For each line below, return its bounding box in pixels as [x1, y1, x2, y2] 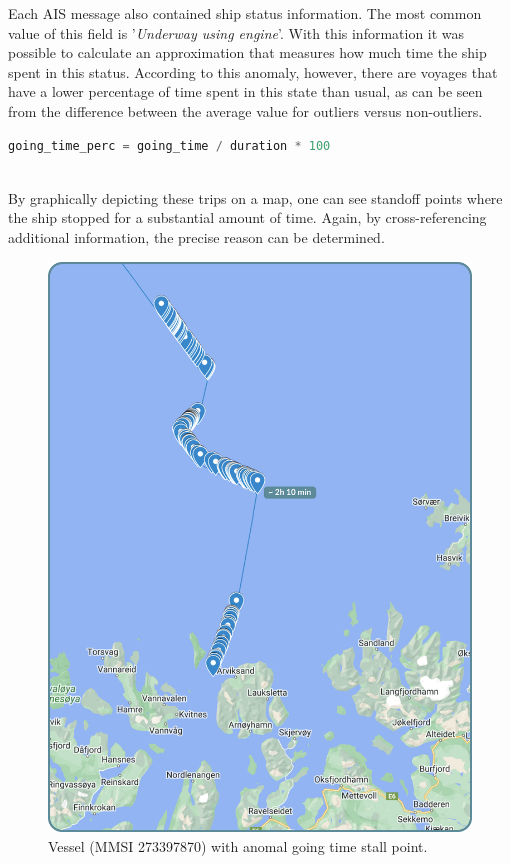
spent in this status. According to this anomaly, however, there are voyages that [8, 61, 498, 82]
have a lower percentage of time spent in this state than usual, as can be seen [8, 81, 483, 102]
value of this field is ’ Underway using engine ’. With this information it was [8, 22, 465, 43]
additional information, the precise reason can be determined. [8, 226, 385, 247]
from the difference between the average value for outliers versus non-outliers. [8, 100, 483, 121]
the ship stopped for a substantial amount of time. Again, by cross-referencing [8, 207, 487, 228]
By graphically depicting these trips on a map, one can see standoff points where [8, 187, 503, 208]
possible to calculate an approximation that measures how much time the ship [8, 42, 487, 63]
